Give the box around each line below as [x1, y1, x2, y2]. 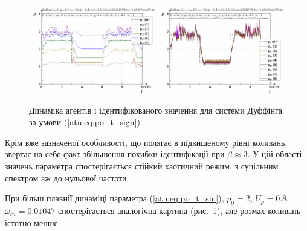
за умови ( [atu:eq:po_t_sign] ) [29, 115, 140, 128]
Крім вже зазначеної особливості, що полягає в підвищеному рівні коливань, [5, 135, 288, 148]
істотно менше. [5, 216, 60, 229]
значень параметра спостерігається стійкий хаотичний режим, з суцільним [5, 160, 279, 172]
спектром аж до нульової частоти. [5, 171, 129, 184]
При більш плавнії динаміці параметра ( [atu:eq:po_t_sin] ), [5, 192, 224, 204]
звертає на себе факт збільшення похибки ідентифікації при [5, 148, 225, 160]
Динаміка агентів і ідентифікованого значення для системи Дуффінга [29, 103, 282, 116]
